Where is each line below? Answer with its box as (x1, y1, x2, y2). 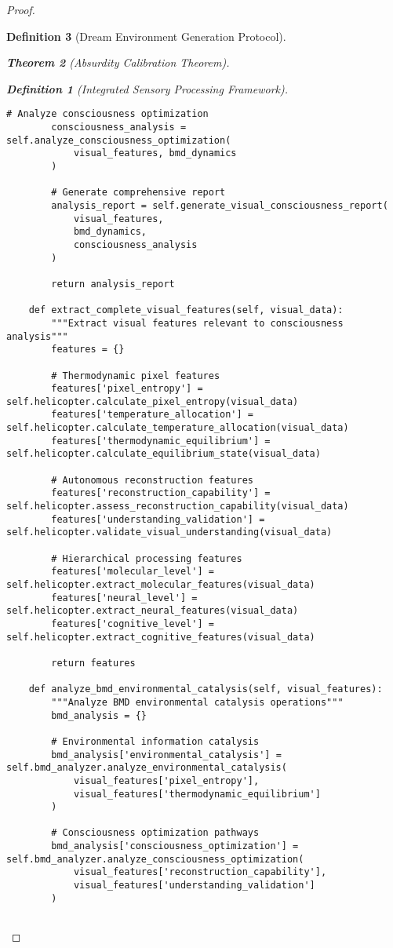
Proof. (6, 2, 35, 17)
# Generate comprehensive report (51, 187, 226, 199)
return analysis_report (51, 278, 175, 290)
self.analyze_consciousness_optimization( (6, 134, 231, 146)
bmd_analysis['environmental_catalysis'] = (51, 749, 282, 760)
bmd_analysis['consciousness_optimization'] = (51, 840, 299, 852)
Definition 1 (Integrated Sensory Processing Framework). (6, 80, 289, 97)
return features (51, 657, 136, 669)
